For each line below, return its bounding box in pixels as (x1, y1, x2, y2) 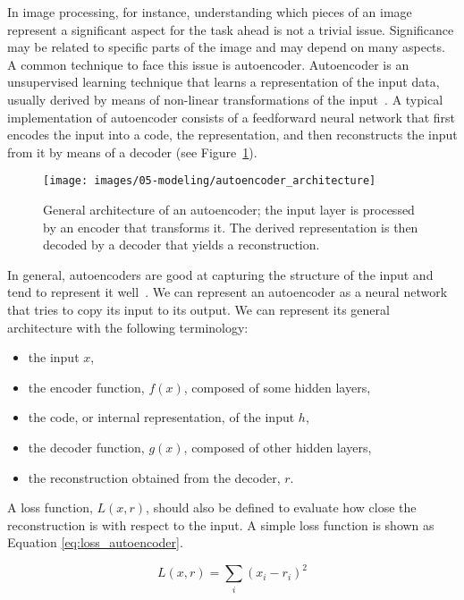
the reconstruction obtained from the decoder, (28, 468, 281, 486)
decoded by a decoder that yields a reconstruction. (43, 235, 320, 254)
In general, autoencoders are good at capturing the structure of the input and (7, 265, 434, 283)
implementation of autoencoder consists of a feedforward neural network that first (7, 107, 456, 126)
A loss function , (7, 498, 93, 517)
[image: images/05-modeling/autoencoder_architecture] (43, 174, 376, 188)
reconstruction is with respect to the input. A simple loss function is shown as (7, 515, 434, 534)
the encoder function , (28, 377, 145, 396)
